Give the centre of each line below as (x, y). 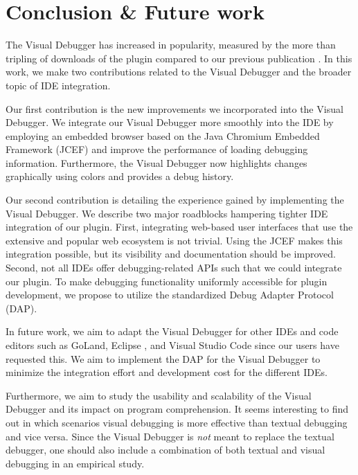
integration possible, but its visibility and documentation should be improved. (171, 254)
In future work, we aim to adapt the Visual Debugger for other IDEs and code (172, 331)
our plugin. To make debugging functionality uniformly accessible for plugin (167, 281)
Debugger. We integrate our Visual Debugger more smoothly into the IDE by (170, 122)
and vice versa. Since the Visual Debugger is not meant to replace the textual (170, 436)
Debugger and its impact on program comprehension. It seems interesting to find (177, 409)
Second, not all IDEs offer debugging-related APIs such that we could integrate (174, 268)
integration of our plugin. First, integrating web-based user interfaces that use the (179, 227)
